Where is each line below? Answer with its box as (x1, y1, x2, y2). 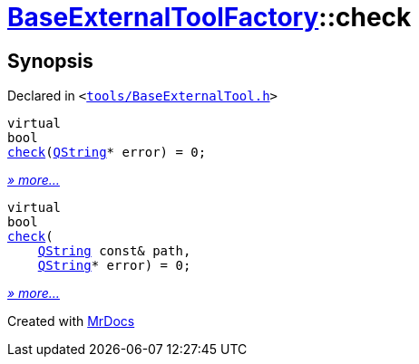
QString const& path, (37, 244, 191, 259)
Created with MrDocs (7, 313, 135, 330)
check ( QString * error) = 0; (7, 145, 207, 160)
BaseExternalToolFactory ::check (7, 2, 412, 33)
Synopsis (7, 49, 93, 72)
